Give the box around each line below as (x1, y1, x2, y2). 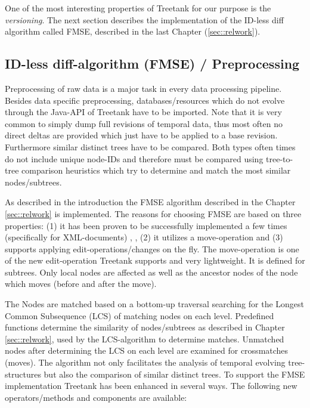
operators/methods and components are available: (5, 391, 187, 403)
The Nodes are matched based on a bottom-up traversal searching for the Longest (5, 298, 305, 310)
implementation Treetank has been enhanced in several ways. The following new (5, 379, 297, 392)
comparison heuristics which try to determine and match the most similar (21, 164, 291, 177)
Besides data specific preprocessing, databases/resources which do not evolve (5, 94, 285, 106)
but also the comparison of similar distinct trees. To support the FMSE (44, 367, 305, 380)
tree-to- (266, 152, 293, 165)
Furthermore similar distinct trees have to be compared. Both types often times (5, 140, 296, 153)
